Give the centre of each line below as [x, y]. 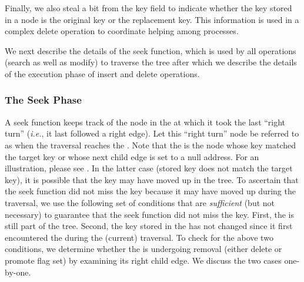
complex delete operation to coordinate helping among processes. [122, 31]
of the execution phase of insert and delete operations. [102, 73]
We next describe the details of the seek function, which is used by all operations [151, 50]
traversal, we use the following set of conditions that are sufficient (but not [140, 202]
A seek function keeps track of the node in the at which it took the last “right [145, 122]
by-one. [18, 272]
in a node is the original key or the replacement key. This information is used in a [152, 19]
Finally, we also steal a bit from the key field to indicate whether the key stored [148, 8]
